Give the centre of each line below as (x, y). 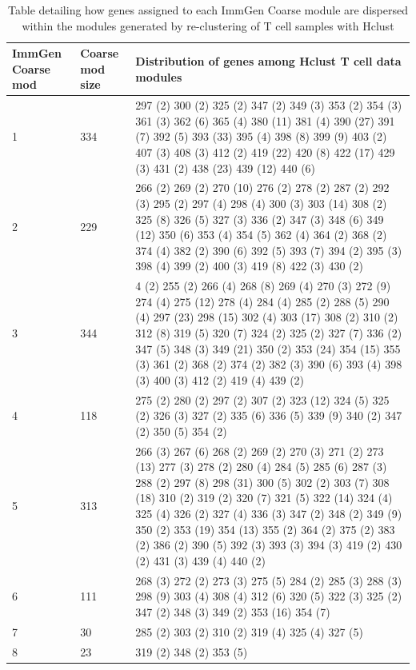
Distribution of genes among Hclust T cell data (268, 60)
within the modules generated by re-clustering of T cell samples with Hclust (208, 25)
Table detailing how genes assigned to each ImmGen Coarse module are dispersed (208, 10)
